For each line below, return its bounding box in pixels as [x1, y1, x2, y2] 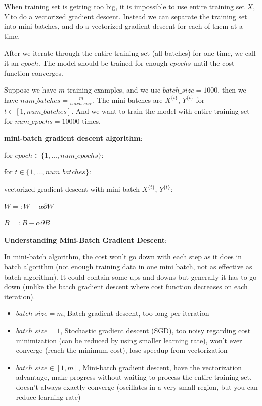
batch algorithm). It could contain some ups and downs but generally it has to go [4, 271, 257, 282]
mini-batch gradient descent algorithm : [4, 132, 143, 143]
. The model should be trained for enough [38, 57, 168, 68]
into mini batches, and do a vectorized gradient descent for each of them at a [4, 21, 243, 31]
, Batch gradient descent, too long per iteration [63, 308, 209, 319]
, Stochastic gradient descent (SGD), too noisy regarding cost [60, 325, 251, 335]
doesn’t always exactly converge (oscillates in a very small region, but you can [16, 381, 258, 392]
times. [82, 115, 101, 126]
